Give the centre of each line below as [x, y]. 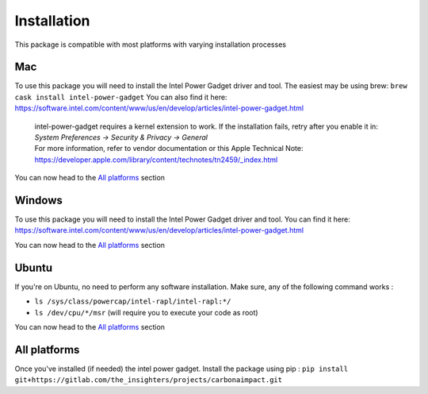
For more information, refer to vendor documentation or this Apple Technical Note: [169, 149]
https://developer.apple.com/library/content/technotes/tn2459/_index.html [156, 160]
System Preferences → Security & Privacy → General [121, 137]
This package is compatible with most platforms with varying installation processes [151, 44]
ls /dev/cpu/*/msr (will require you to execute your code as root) [146, 312]
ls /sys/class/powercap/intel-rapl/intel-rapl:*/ [133, 301]
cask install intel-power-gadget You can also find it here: [121, 97]
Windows [38, 200]
